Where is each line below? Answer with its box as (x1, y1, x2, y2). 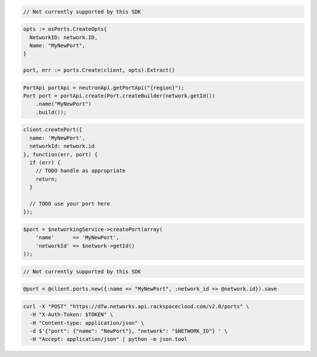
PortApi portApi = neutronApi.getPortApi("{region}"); (23, 84, 184, 91)
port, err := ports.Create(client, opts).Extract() (23, 67, 176, 73)
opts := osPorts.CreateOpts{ (23, 26, 107, 32)
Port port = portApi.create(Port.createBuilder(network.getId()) (23, 93, 215, 99)
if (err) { (29, 159, 61, 166)
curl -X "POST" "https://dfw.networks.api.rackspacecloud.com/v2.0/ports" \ (23, 303, 249, 309)
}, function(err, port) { (23, 151, 98, 158)
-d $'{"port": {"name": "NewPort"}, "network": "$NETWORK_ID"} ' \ (29, 328, 228, 335)
